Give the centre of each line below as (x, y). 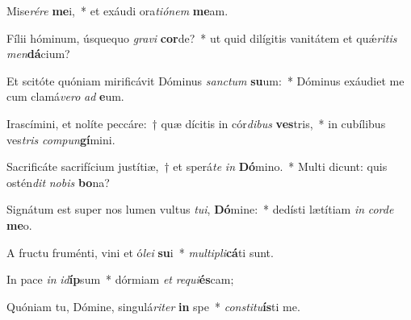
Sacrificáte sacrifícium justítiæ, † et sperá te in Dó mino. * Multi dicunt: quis (197, 166)
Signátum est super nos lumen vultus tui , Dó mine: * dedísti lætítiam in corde (200, 209)
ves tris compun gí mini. (61, 139)
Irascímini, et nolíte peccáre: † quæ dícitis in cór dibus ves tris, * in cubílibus (196, 123)
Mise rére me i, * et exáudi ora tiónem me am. (117, 10)
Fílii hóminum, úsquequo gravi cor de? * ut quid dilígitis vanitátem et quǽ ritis (202, 37)
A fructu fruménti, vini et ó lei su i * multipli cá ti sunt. (140, 252)
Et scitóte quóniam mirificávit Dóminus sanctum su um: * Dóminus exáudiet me (205, 80)
